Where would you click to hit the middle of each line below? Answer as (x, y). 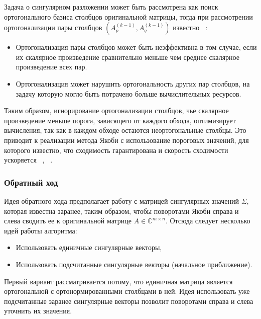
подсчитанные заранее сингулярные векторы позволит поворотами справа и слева (129, 301)
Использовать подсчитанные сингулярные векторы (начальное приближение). (134, 264)
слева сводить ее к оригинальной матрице (68, 221)
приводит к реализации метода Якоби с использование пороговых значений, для (126, 140)
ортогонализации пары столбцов (53, 27)
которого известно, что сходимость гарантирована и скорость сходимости (116, 150)
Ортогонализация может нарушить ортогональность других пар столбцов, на (133, 83)
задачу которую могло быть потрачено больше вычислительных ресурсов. (128, 93)
